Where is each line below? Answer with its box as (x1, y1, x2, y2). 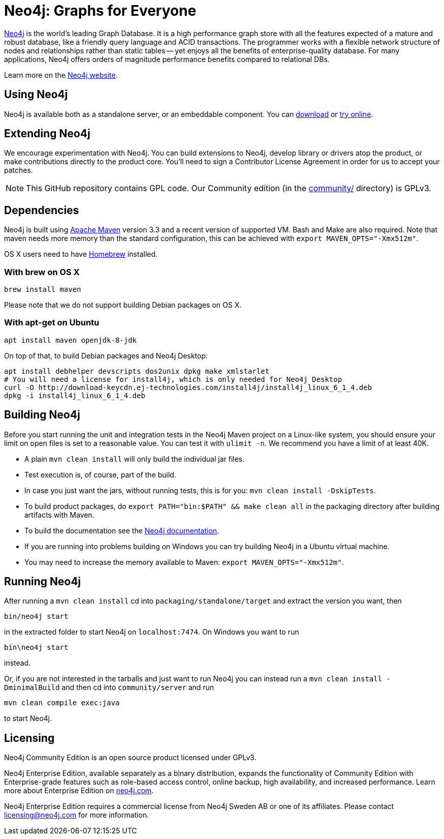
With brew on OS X (4, 266, 80, 277)
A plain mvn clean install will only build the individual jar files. (24, 454, 245, 463)
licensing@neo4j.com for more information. (4, 811, 149, 820)
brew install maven (4, 285, 81, 294)
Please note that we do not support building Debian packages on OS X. (4, 301, 242, 310)
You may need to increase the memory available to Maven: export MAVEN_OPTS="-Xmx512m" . (24, 557, 344, 566)
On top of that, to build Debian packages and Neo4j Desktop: (4, 351, 208, 360)
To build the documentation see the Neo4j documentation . (24, 526, 219, 535)
